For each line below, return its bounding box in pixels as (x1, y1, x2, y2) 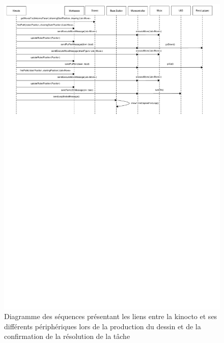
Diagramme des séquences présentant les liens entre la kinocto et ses (4, 311, 217, 322)
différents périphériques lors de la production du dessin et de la (4, 321, 201, 331)
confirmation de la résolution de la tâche (4, 331, 130, 341)
